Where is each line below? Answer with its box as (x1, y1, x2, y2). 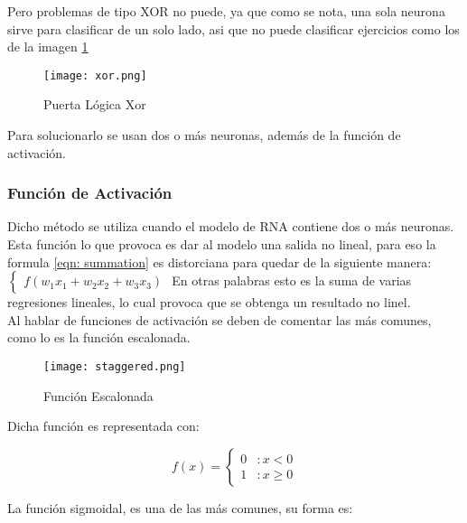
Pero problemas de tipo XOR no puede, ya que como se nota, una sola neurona (7, 2, 445, 20)
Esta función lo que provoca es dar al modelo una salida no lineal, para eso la (7, 235, 436, 254)
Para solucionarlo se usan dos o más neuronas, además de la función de (7, 126, 401, 145)
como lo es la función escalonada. (7, 328, 191, 347)
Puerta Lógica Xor (43, 95, 146, 114)
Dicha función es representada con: (7, 416, 200, 435)
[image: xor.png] (43, 69, 147, 82)
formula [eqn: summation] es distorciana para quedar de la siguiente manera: (7, 252, 432, 271)
